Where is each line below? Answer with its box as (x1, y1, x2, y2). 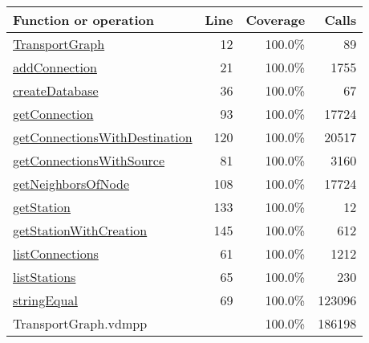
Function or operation (13, 10, 154, 29)
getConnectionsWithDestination (13, 128, 193, 146)
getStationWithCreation (13, 221, 148, 239)
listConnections (13, 244, 99, 263)
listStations (13, 267, 76, 286)
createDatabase (13, 81, 99, 100)
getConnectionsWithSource (13, 151, 165, 169)
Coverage (245, 10, 306, 29)
